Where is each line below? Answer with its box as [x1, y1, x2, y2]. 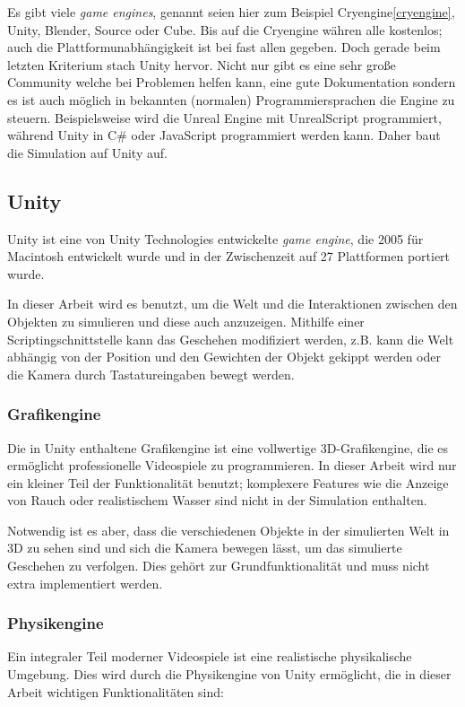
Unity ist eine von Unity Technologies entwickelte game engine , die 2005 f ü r [7, 229, 424, 248]
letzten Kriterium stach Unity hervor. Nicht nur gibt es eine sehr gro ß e [7, 55, 396, 74]
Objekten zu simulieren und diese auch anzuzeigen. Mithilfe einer [7, 311, 365, 330]
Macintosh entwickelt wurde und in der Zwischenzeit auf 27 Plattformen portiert [7, 247, 451, 266]
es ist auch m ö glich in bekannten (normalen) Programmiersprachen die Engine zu [7, 90, 455, 109]
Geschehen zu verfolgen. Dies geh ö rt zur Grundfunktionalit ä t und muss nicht [7, 556, 430, 575]
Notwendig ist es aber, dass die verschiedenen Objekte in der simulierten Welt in [7, 520, 450, 539]
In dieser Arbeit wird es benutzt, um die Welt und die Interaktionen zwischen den [7, 294, 458, 313]
